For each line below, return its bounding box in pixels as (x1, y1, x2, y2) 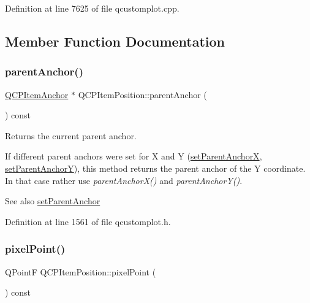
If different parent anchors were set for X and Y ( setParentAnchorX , (5, 150, 262, 163)
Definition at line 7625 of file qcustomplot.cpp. (5, 2, 180, 14)
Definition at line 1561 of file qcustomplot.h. (5, 215, 171, 228)
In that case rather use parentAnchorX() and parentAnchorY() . (5, 174, 243, 186)
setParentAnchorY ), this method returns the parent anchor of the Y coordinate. (5, 161, 306, 174)
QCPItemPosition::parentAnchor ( (78, 88, 207, 101)
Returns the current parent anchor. (5, 129, 137, 142)
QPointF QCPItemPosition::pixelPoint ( (5, 265, 156, 278)
